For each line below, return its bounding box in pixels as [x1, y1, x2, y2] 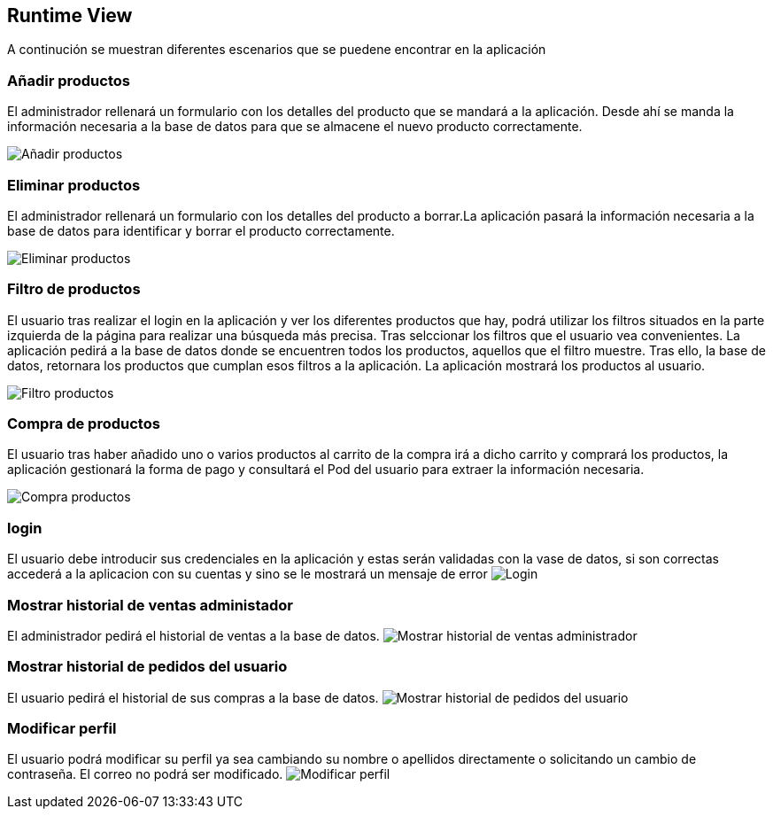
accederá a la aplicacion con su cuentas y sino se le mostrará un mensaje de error [7, 566, 488, 582]
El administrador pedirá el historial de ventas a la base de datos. [7, 627, 380, 643]
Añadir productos [7, 71, 130, 89]
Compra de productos [7, 415, 160, 433]
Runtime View [7, 4, 133, 27]
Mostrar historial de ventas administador [7, 595, 294, 614]
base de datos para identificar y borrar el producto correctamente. [7, 222, 395, 238]
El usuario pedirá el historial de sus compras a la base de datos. [7, 689, 379, 705]
